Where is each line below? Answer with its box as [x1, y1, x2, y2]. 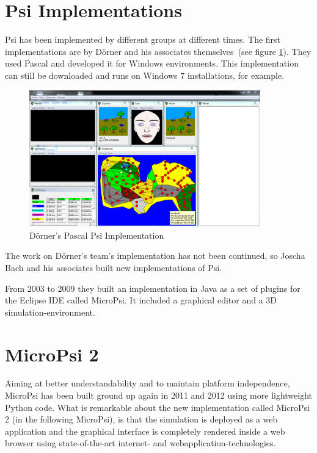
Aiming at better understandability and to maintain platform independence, [5, 377, 290, 390]
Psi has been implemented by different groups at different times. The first [5, 33, 281, 46]
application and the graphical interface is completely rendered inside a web [5, 424, 285, 437]
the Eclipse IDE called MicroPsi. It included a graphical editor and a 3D [5, 294, 277, 306]
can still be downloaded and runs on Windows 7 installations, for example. [5, 68, 285, 81]
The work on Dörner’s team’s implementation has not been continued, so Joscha [5, 249, 305, 262]
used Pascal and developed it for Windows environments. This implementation [5, 57, 299, 70]
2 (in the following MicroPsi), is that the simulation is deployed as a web [5, 413, 278, 426]
